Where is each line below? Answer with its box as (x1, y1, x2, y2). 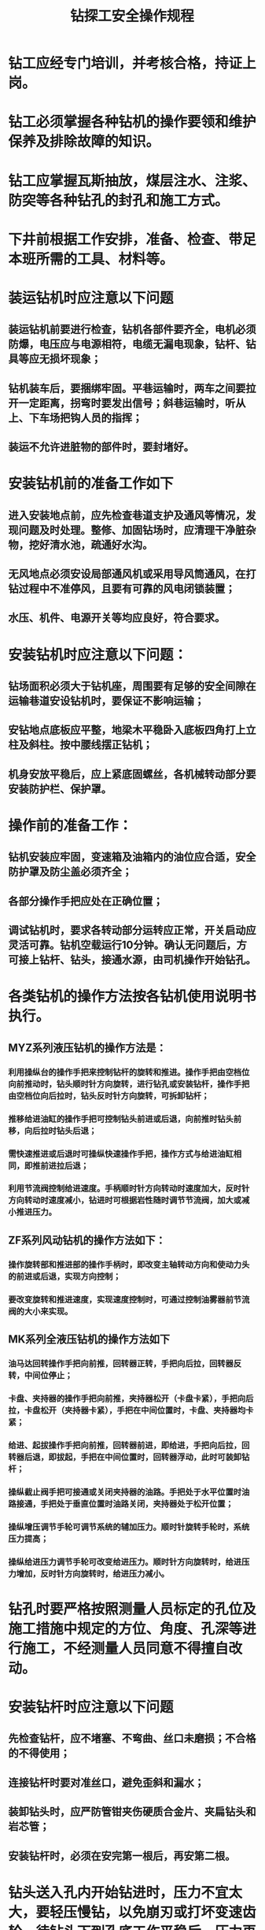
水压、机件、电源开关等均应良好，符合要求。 (8, 611, 226, 624)
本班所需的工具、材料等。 (8, 250, 175, 268)
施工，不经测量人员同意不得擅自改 (22, 1639, 243, 1658)
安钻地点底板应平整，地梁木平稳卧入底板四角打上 (8, 724, 246, 737)
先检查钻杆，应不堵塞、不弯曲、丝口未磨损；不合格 (8, 1732, 256, 1745)
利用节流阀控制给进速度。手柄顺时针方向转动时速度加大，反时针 (8, 1183, 250, 1194)
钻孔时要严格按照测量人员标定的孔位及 (8, 1600, 257, 1618)
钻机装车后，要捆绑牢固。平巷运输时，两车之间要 (8, 381, 246, 395)
